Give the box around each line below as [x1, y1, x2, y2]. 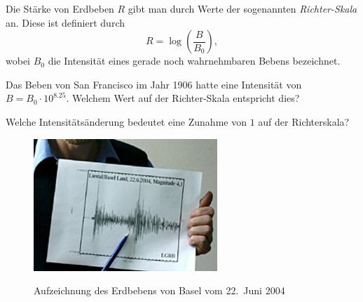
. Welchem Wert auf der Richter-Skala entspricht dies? [66, 91, 300, 105]
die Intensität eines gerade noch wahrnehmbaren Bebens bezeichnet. [48, 53, 341, 68]
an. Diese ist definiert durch [6, 15, 125, 29]
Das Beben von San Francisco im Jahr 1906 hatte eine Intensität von [6, 77, 302, 91]
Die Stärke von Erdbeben [6, 1, 114, 15]
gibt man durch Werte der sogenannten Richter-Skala [128, 1, 357, 15]
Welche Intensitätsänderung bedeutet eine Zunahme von [6, 114, 247, 129]
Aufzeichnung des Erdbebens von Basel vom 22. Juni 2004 [34, 283, 285, 298]
